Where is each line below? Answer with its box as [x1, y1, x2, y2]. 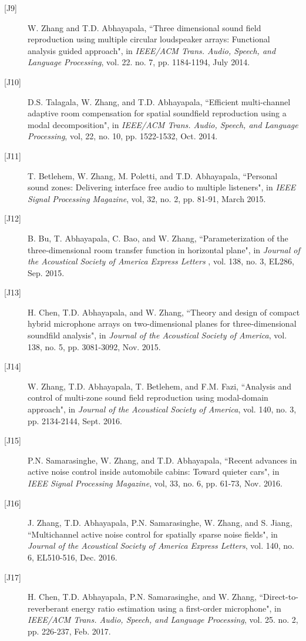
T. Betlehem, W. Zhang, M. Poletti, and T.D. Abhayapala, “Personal [28, 169, 278, 182]
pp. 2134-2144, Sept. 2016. [28, 414, 123, 427]
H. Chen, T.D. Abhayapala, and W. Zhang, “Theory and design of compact [28, 306, 300, 318]
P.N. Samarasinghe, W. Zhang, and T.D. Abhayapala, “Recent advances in [28, 454, 297, 466]
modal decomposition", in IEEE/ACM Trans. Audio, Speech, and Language [28, 118, 298, 130]
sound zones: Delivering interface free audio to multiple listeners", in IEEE [28, 181, 296, 193]
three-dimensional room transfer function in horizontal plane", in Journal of [28, 243, 300, 256]
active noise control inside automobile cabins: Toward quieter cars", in [28, 465, 280, 478]
